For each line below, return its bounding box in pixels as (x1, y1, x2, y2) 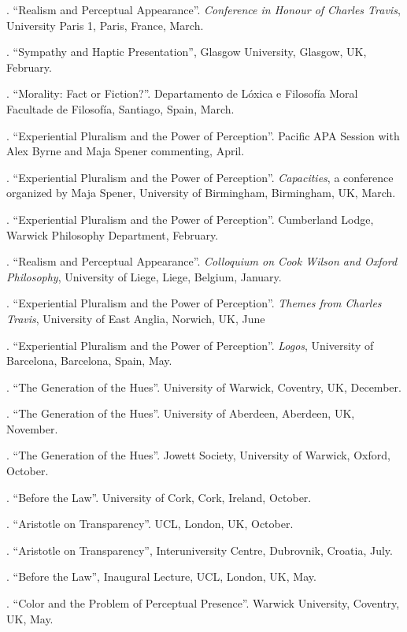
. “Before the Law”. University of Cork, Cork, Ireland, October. (6, 489, 312, 505)
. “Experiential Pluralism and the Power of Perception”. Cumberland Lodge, (6, 210, 374, 227)
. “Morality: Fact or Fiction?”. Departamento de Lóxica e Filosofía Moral (6, 85, 358, 102)
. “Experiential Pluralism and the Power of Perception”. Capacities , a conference (6, 169, 394, 185)
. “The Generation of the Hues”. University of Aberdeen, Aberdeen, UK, (6, 405, 355, 422)
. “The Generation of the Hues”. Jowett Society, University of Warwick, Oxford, (6, 447, 390, 463)
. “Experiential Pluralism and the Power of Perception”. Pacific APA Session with (6, 127, 400, 143)
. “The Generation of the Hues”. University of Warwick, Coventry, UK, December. (6, 378, 401, 395)
